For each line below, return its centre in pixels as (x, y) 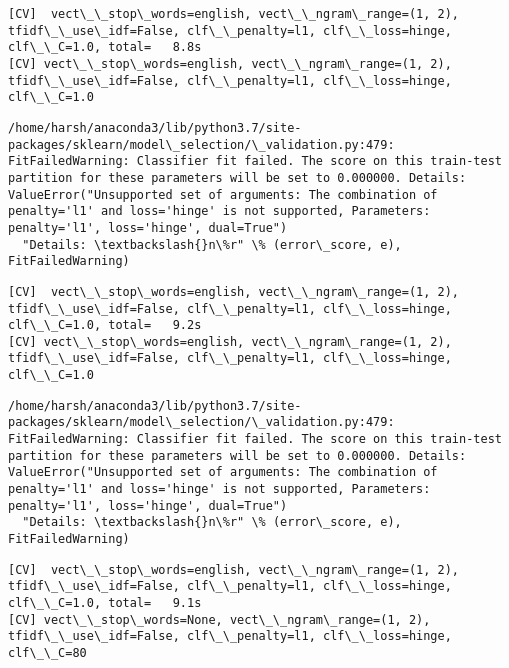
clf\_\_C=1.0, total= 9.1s (105, 603)
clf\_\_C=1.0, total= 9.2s (105, 325)
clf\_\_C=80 (47, 652)
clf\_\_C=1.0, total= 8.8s (105, 47)
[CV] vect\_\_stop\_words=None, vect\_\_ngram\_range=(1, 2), (219, 619)
